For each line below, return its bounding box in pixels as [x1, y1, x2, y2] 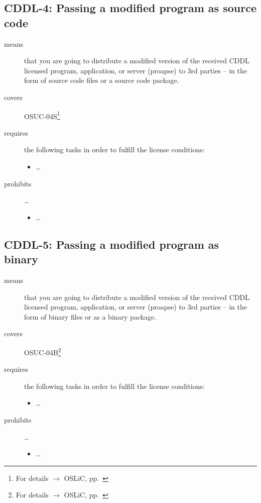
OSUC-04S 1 [24, 109, 60, 121]
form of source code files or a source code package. [24, 75, 179, 85]
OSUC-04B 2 [24, 345, 61, 357]
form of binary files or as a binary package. [24, 311, 157, 322]
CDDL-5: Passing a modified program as [4, 236, 219, 252]
